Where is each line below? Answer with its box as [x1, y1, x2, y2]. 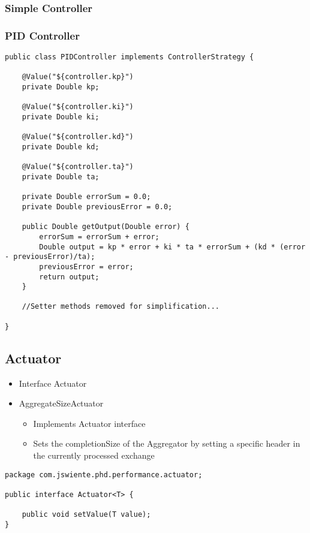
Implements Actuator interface [33, 417, 146, 429]
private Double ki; [22, 113, 100, 121]
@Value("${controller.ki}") [22, 103, 134, 112]
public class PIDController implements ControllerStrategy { [5, 53, 254, 62]
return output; [39, 272, 100, 281]
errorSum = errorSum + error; [39, 232, 159, 241]
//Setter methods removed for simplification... [22, 302, 219, 311]
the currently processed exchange [33, 449, 155, 462]
